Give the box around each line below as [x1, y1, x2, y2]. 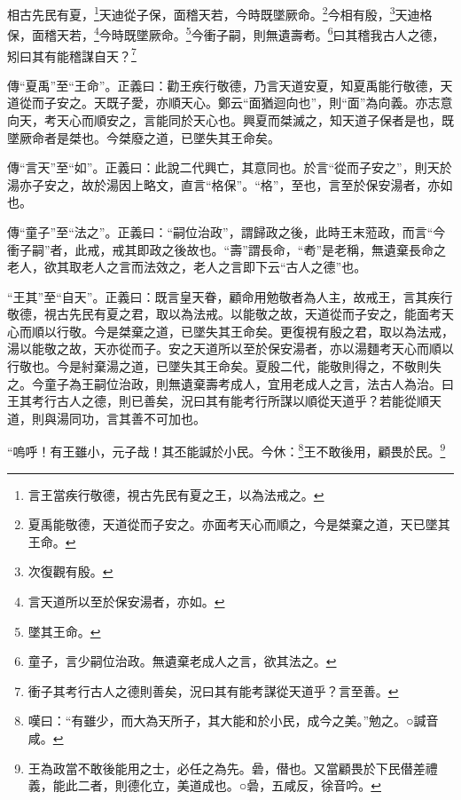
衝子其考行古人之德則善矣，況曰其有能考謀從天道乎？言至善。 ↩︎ [27, 681, 399, 700]
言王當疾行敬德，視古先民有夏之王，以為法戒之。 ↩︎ [27, 485, 324, 503]
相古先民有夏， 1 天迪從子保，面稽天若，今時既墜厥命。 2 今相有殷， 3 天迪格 [7, 3, 433, 23]
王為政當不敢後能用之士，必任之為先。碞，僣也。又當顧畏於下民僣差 [27, 758, 426, 777]
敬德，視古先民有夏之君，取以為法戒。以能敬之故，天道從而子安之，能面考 [7, 305, 441, 323]
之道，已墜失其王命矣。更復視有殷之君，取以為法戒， [143, 321, 454, 340]
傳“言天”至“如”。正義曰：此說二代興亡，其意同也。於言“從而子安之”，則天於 [7, 158, 452, 177]
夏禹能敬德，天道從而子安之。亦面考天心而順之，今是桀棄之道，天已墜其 [27, 515, 450, 534]
